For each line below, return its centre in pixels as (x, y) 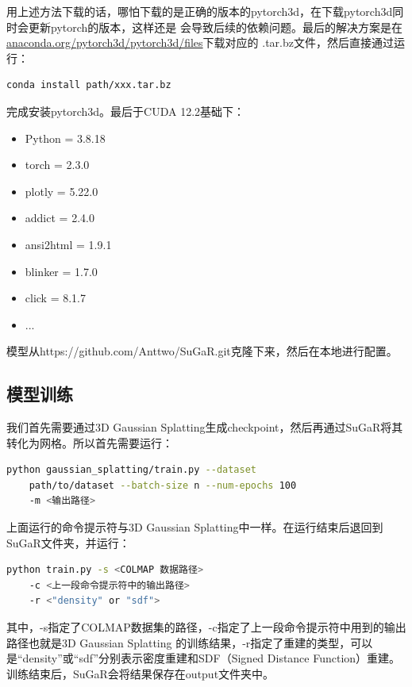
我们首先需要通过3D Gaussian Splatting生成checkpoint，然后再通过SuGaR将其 (205, 427)
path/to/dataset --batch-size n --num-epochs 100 (163, 485)
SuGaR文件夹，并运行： (68, 542)
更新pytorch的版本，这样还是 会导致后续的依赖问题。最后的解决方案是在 (215, 27)
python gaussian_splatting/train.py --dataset (131, 470)
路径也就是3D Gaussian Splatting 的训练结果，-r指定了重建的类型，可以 (190, 642)
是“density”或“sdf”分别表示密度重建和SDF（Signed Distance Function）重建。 (204, 658)
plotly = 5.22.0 (62, 191)
